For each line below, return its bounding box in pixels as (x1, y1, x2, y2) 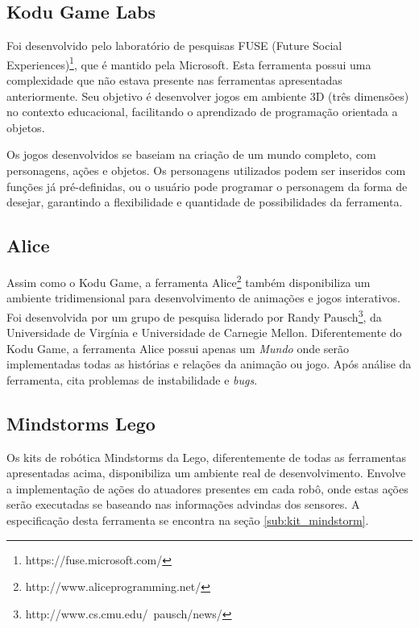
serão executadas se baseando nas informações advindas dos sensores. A (6, 496, 360, 513)
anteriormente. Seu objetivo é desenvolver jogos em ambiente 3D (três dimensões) (6, 87, 409, 104)
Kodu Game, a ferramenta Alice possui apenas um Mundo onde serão (6, 339, 350, 356)
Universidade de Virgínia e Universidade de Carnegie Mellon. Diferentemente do (6, 324, 402, 341)
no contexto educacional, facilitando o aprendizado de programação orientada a (6, 103, 398, 120)
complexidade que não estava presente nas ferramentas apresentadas (6, 72, 342, 89)
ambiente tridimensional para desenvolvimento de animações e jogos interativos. (6, 289, 400, 306)
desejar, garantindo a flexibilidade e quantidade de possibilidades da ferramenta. (6, 193, 403, 210)
